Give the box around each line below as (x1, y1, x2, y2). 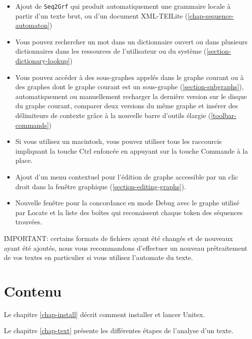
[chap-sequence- (187, 10, 234, 20)
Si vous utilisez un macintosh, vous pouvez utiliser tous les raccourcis (15, 136, 222, 146)
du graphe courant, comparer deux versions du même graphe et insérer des (15, 100, 238, 111)
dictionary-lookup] (15, 56, 70, 66)
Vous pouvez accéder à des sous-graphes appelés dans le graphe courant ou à (15, 72, 244, 82)
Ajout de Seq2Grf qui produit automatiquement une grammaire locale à (15, 1, 231, 11)
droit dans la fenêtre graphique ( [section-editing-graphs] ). (15, 181, 186, 191)
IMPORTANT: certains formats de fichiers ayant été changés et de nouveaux (4, 233, 233, 243)
